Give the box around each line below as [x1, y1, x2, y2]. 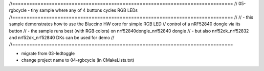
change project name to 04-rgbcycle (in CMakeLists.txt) [21, 57, 134, 63]
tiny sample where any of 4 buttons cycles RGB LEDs [31, 7, 138, 13]
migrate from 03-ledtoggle [21, 50, 75, 56]
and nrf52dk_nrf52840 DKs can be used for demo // [9, 35, 114, 40]
